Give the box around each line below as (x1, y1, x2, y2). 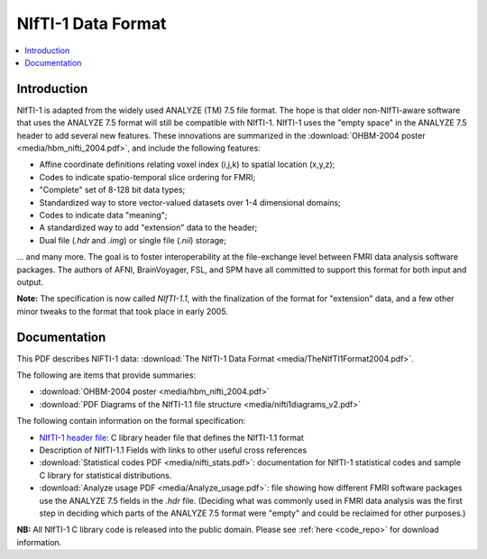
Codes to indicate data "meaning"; (39, 209, 168, 220)
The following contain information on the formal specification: (16, 416, 246, 426)
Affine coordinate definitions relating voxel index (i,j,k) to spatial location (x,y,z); (39, 159, 335, 170)
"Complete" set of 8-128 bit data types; (39, 185, 186, 196)
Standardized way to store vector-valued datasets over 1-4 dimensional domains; (39, 197, 342, 207)
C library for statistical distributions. (39, 470, 172, 481)
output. (16, 276, 44, 288)
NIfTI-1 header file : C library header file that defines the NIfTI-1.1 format (39, 432, 304, 443)
